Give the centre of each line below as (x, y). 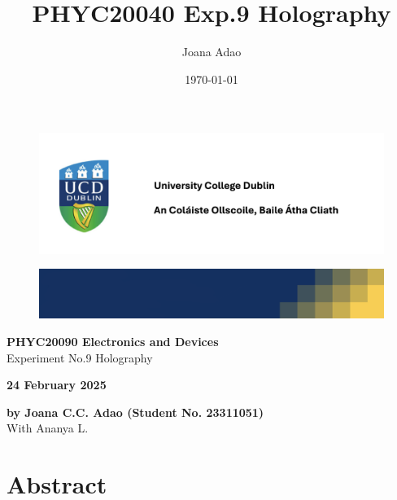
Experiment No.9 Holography (80, 357)
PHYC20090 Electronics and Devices (113, 342)
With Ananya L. (48, 428)
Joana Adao (212, 52)
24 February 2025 (57, 385)
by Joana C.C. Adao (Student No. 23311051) (135, 412)
